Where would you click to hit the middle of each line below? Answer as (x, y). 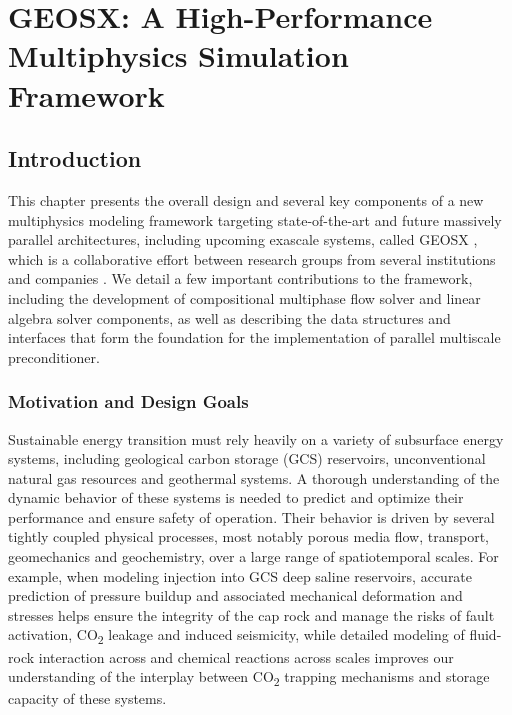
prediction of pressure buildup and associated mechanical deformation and (235, 595)
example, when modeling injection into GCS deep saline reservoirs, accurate (240, 575)
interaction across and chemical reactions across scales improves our (246, 656)
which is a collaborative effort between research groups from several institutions (252, 258)
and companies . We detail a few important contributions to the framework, (240, 278)
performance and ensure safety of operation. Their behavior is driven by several (251, 516)
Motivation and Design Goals (128, 401)
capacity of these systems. (87, 698)
